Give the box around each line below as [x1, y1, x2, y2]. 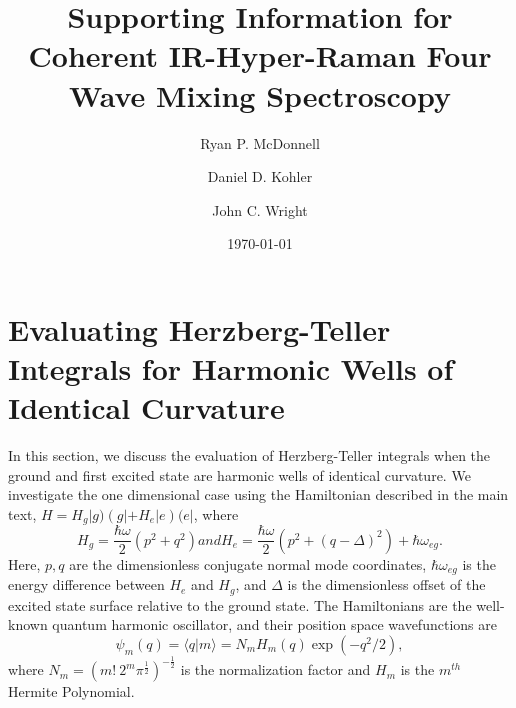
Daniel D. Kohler [207, 166, 313, 187]
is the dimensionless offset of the [287, 574, 486, 595]
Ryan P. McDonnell [200, 132, 320, 153]
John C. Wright [212, 199, 308, 220]
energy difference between [8, 574, 165, 595]
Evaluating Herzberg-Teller [8, 308, 391, 349]
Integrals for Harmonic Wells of [8, 348, 454, 389]
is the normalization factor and [180, 659, 371, 680]
